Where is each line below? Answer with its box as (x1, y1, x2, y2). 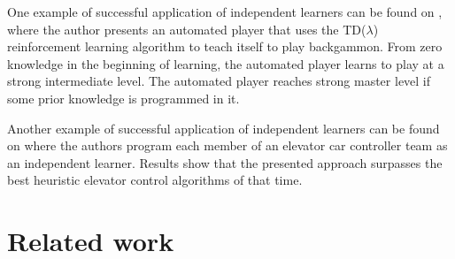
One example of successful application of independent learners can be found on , (7, 3, 443, 20)
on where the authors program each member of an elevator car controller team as (7, 136, 448, 155)
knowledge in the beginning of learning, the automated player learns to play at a (7, 54, 444, 72)
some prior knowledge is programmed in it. (7, 88, 240, 107)
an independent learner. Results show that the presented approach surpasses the (7, 153, 443, 171)
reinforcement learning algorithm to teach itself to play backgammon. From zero (7, 37, 443, 56)
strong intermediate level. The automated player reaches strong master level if (7, 72, 431, 90)
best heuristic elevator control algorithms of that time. (7, 171, 303, 189)
